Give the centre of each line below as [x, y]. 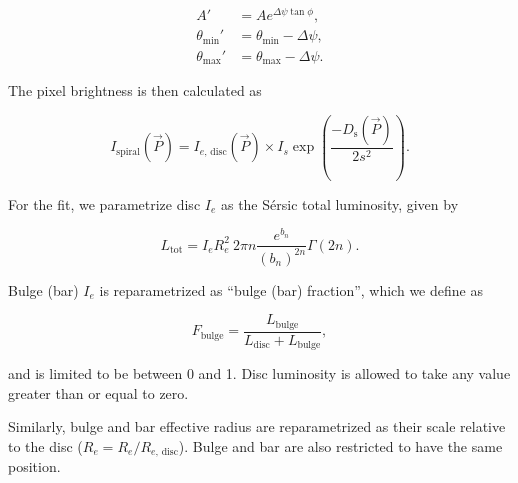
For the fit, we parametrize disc [104, 203]
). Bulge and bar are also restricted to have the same [340, 446]
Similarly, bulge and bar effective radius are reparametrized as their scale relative [257, 426]
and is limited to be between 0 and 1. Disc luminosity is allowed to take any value [259, 373]
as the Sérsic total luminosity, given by [339, 203]
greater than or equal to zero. [98, 392]
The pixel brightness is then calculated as [135, 90]
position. [34, 466]
